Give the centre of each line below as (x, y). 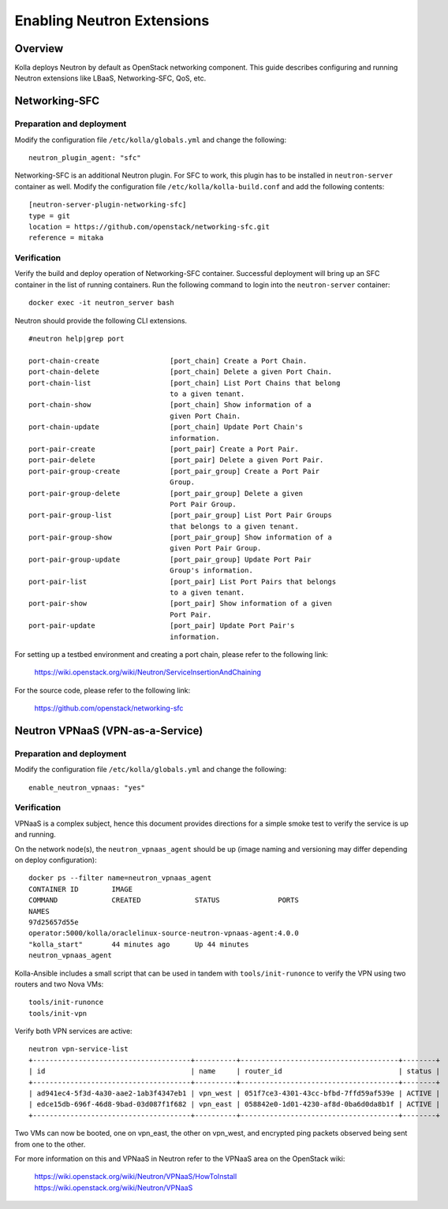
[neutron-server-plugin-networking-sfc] (108, 205)
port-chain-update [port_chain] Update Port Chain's (166, 427)
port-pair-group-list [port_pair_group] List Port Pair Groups (181, 515)
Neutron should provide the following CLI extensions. (101, 320)
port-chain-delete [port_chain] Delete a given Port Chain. (181, 372)
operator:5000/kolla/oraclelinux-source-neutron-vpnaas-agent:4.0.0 (164, 933)
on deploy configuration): (56, 860)
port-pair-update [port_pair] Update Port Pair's (162, 626)
